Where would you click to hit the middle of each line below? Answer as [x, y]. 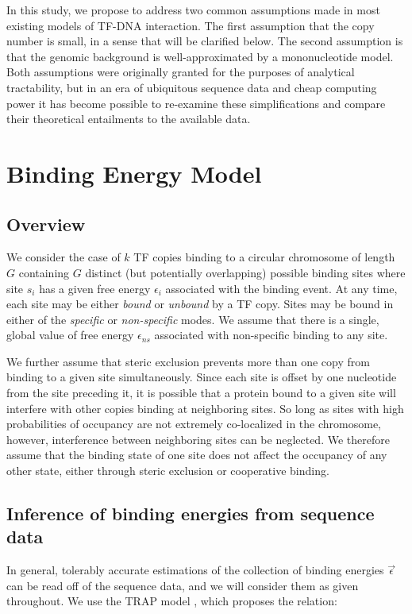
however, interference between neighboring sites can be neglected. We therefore [198, 439]
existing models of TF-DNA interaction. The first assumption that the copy [191, 25]
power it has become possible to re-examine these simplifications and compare [196, 103]
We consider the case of [64, 257]
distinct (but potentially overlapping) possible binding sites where [245, 272]
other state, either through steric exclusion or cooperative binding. [168, 471]
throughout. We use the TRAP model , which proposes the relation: [172, 601]
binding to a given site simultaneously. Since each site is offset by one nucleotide [202, 377]
